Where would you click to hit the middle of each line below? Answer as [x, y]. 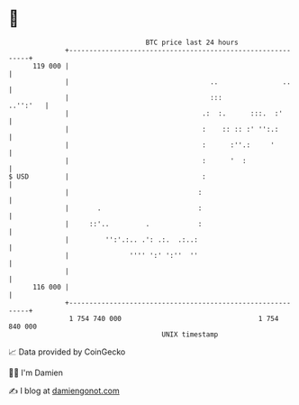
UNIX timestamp [190, 334]
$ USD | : [107, 176]
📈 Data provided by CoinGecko [67, 352]
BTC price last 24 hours [192, 42]
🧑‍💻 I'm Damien [36, 373]
